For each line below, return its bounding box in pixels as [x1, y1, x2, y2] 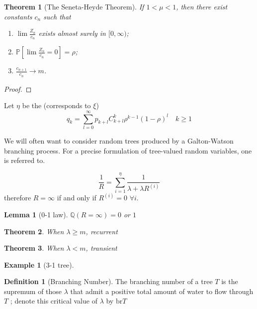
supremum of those [4, 286, 62, 296]
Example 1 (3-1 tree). [4, 259, 74, 270]
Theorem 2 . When [4, 226, 64, 236]
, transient [86, 243, 117, 253]
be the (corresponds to [22, 100, 91, 111]
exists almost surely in [38, 28, 106, 38]
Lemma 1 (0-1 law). [4, 209, 68, 219]
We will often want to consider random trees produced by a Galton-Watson [4, 135, 234, 146]
